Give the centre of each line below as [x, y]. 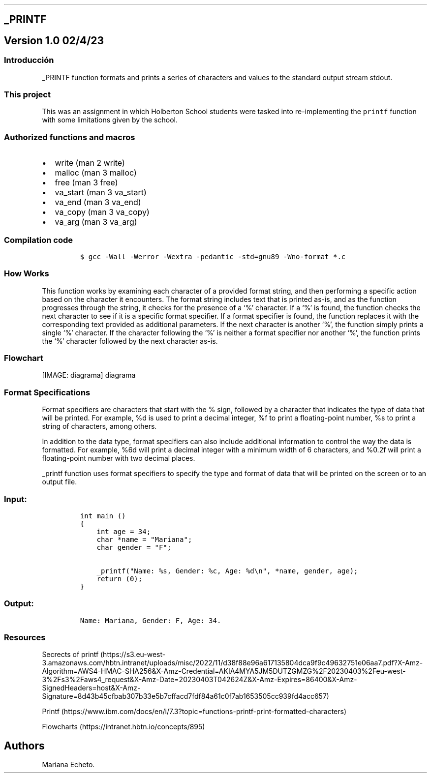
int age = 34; [124, 531]
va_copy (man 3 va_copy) [102, 212]
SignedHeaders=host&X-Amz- [91, 688]
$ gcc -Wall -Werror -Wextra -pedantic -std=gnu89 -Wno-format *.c [213, 256]
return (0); [120, 579]
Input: [15, 499]
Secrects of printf [70, 655]
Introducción [29, 60]
